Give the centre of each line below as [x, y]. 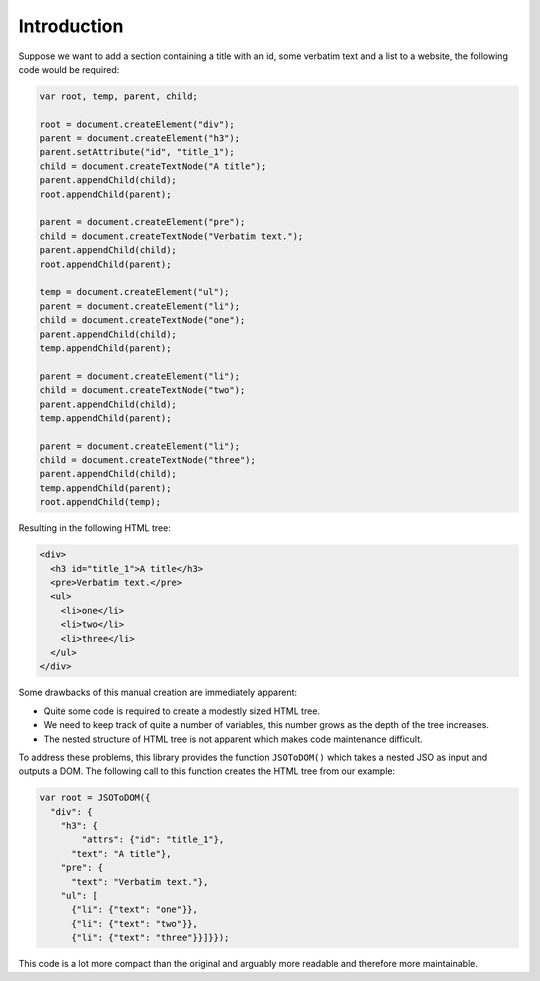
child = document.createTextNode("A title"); [153, 166]
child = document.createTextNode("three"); [148, 460]
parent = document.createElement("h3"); [139, 138]
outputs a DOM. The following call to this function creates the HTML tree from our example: [206, 771]
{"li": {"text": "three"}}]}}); [150, 938]
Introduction [71, 26]
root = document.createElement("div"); [137, 124]
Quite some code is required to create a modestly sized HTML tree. [181, 711]
